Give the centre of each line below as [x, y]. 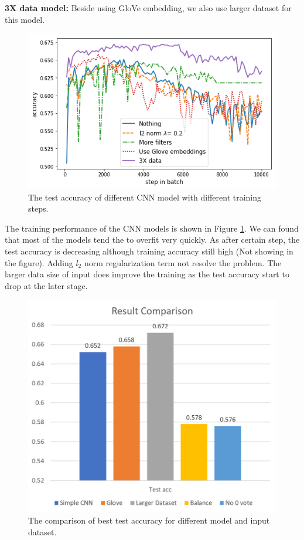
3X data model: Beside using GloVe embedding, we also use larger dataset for [148, 8]
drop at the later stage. [46, 285]
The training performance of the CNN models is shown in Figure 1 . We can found [152, 228]
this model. [25, 19]
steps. [38, 208]
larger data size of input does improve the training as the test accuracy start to [147, 274]
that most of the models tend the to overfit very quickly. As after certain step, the [152, 240]
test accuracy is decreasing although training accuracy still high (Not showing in [149, 251]
